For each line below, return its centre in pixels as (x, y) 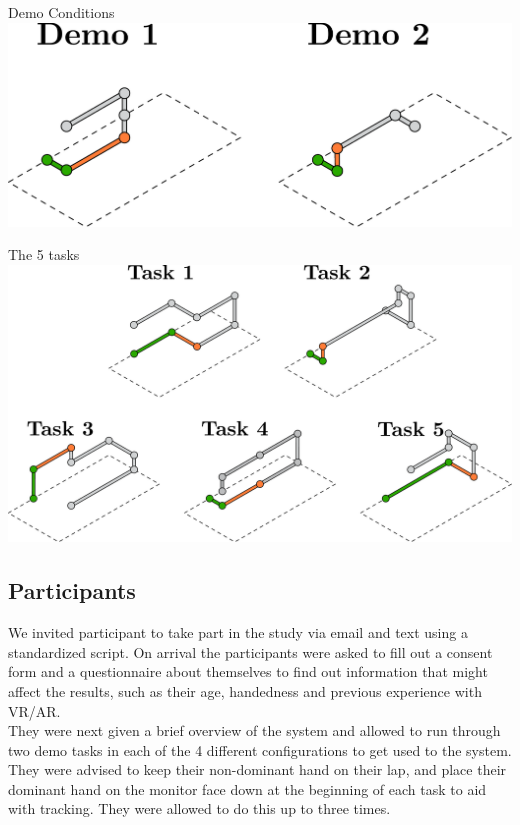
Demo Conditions (61, 12)
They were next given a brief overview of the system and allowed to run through (254, 730)
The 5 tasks (44, 254)
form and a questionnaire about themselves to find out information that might (248, 671)
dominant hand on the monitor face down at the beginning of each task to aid (247, 788)
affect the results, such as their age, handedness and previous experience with (245, 690)
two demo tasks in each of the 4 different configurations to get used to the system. (260, 749)
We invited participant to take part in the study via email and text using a (238, 632)
